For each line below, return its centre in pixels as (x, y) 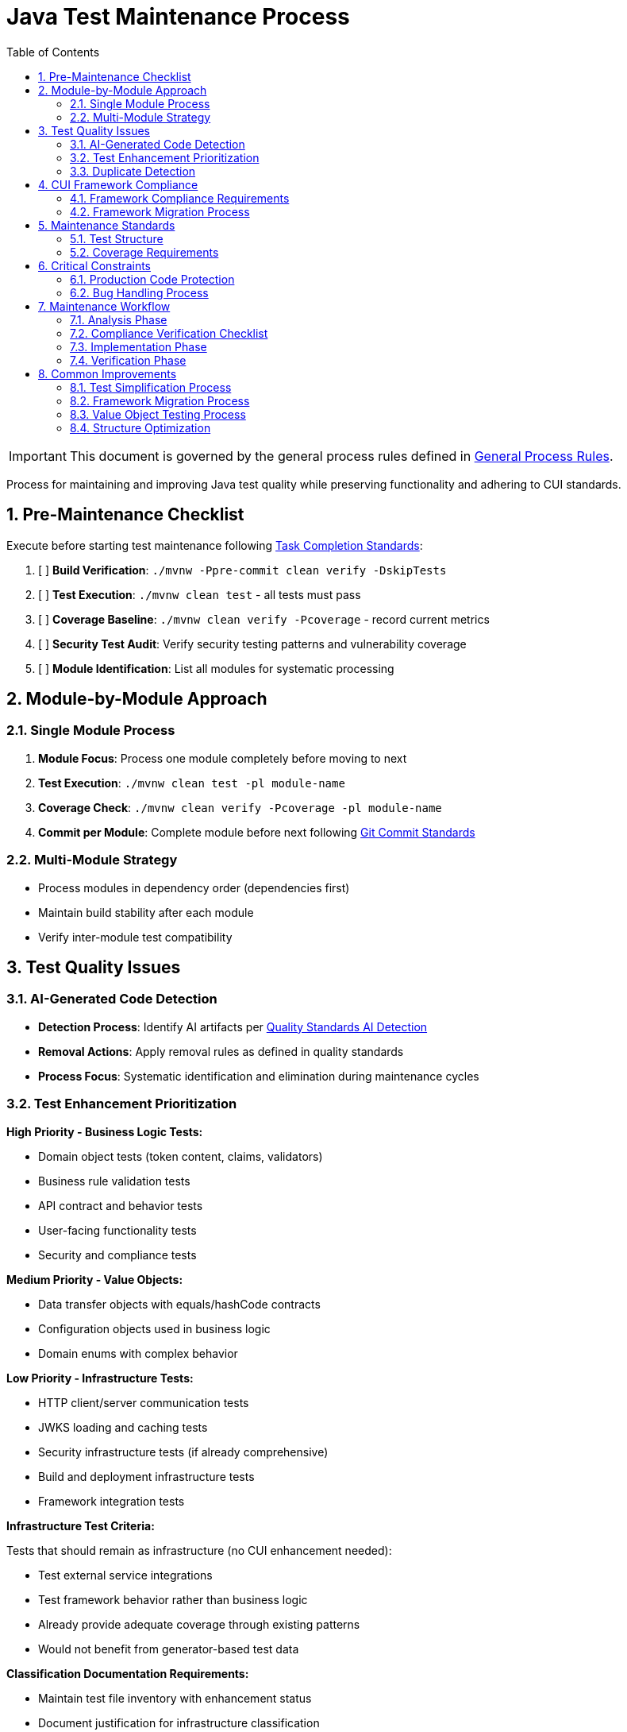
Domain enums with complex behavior (138, 1353)
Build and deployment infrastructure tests (146, 1476)
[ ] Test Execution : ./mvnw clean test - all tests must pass (200, 594)
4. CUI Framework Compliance (118, 184)
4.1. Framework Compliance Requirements (180, 198)
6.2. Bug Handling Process (139, 292)
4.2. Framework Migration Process (160, 211)
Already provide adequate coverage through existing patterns (199, 1624)
